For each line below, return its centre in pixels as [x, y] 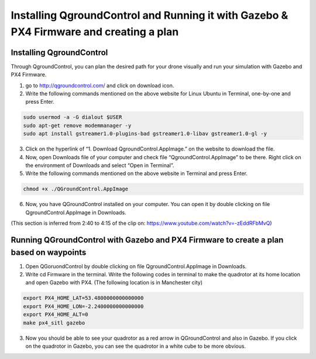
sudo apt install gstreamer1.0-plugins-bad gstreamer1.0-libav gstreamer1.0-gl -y [145, 134]
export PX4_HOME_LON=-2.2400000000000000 [83, 306]
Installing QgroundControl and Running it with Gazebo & [150, 15]
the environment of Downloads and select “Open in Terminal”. [100, 165]
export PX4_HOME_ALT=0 [56, 314]
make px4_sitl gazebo [54, 323]
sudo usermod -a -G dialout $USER [73, 117]
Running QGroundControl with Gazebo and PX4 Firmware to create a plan [147, 240]
